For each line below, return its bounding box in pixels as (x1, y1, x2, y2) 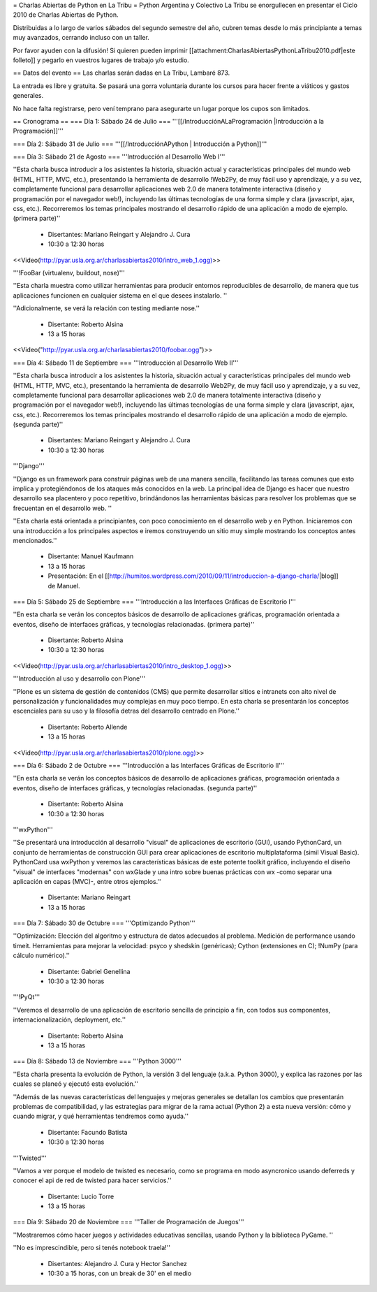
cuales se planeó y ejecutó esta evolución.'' (13, 1080, 139, 1088)
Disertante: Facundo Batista (47, 1128, 128, 1136)
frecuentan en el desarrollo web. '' (13, 504, 112, 512)
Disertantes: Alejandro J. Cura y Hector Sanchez (47, 1259, 188, 1268)
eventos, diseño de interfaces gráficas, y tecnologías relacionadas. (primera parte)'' (13, 620, 255, 628)
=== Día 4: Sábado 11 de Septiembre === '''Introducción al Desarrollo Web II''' (13, 358, 239, 367)
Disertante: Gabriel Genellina (47, 967, 131, 975)
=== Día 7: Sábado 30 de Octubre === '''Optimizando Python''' (13, 919, 195, 927)
